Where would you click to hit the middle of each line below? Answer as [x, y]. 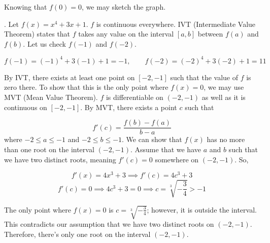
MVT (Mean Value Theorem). [51, 97]
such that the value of [204, 77]
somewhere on [177, 159]
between [210, 34]
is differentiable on [134, 97]
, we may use [224, 87]
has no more [226, 139]
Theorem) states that [37, 34]
